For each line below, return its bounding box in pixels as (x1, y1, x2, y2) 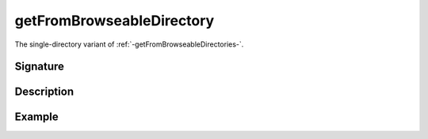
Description (14, 85, 75, 99)
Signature (14, 60, 65, 73)
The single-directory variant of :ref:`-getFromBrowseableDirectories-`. (14, 39, 244, 49)
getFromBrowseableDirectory (14, 12, 215, 29)
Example (14, 111, 59, 124)
